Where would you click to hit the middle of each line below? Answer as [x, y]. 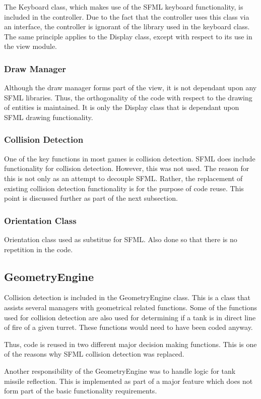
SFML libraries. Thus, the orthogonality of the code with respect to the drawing [128, 97]
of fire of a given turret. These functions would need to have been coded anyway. [128, 327]
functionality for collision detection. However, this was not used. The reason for [127, 168]
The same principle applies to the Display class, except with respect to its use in [128, 36]
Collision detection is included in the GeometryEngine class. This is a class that [127, 297]
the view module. [30, 46]
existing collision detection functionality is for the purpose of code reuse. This [124, 188]
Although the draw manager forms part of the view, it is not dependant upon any [130, 88]
